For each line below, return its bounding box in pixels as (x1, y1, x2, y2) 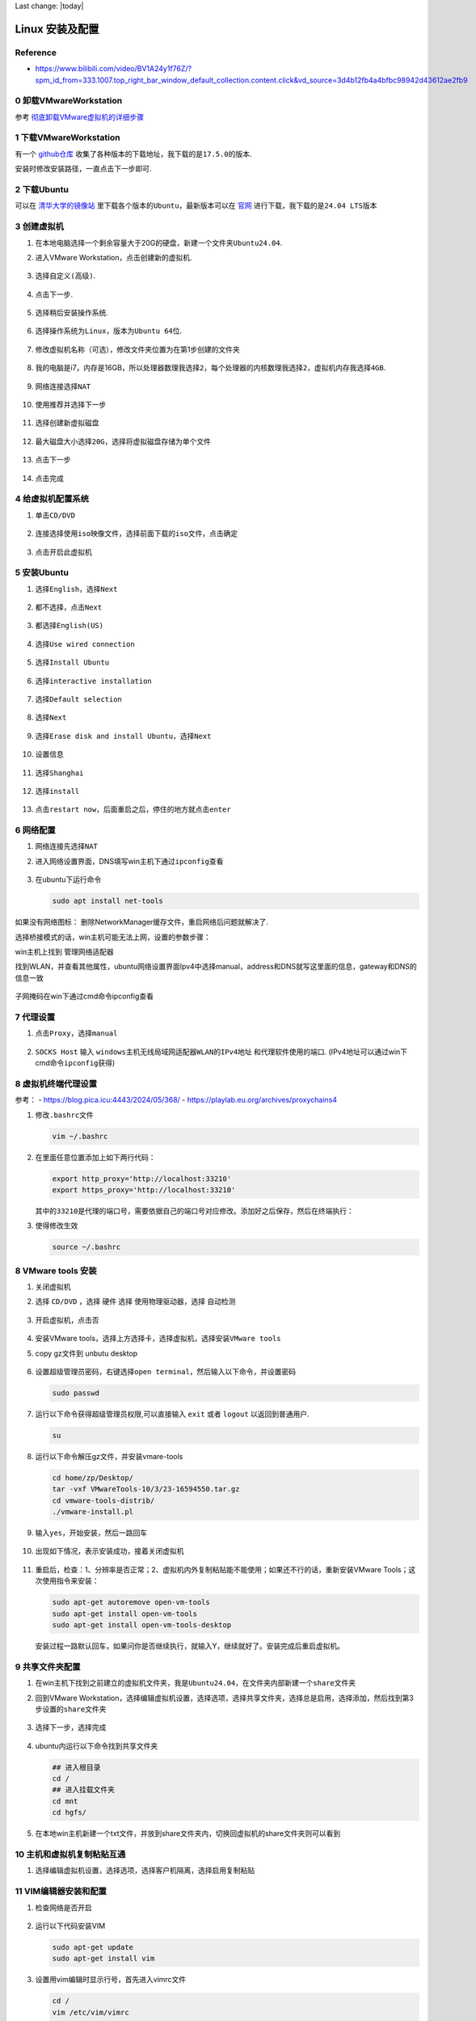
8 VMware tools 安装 (15, 1265, 97, 1276)
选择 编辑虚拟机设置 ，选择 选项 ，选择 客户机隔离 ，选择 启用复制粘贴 (35, 1866, 255, 1875)
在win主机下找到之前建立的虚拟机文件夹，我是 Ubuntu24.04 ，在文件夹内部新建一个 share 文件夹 (35, 1678, 356, 1688)
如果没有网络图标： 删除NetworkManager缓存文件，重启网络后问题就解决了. (15, 918, 268, 927)
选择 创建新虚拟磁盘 (35, 418, 99, 428)
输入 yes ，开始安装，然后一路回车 (35, 1528, 148, 1538)
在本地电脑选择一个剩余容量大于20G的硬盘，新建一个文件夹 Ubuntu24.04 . (35, 238, 283, 247)
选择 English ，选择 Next (35, 584, 118, 593)
